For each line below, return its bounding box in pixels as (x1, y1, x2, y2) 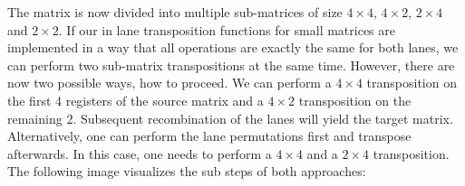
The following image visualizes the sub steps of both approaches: (7, 162, 366, 181)
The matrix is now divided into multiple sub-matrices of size (7, 3, 343, 21)
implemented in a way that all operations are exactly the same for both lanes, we (7, 38, 459, 57)
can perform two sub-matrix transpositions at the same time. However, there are (7, 55, 455, 74)
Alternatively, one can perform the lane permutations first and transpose (7, 126, 412, 145)
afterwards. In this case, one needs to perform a (7, 144, 272, 163)
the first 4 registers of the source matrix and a (7, 90, 264, 109)
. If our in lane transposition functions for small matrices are (58, 20, 396, 39)
